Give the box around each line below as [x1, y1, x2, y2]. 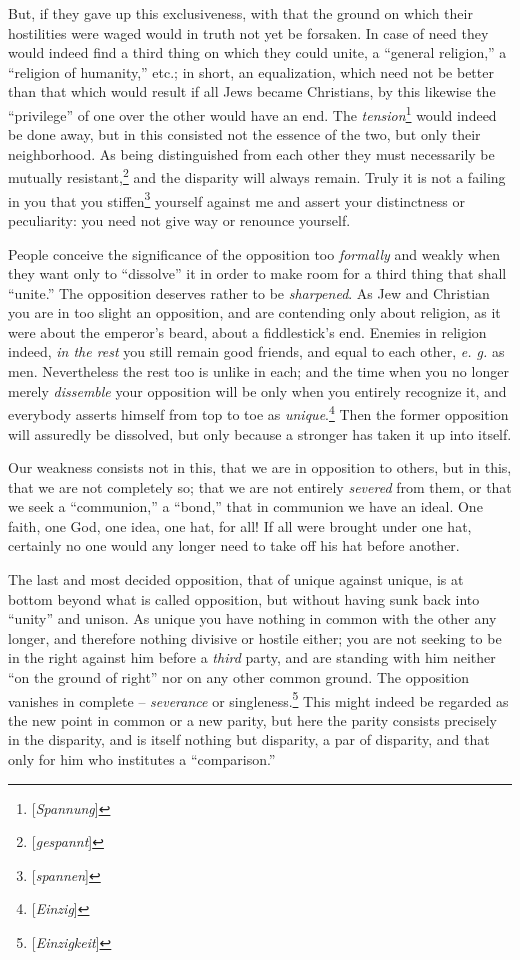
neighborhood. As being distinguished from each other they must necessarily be [8, 143, 495, 164]
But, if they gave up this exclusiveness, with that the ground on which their [8, 3, 473, 23]
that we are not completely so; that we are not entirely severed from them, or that [8, 476, 512, 497]
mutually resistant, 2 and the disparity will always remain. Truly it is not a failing [8, 164, 506, 188]
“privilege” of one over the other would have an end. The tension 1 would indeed [8, 101, 497, 125]
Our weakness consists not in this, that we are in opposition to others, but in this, [8, 457, 512, 478]
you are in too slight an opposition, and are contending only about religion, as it [8, 302, 501, 323]
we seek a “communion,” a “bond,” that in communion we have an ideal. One [8, 496, 483, 517]
